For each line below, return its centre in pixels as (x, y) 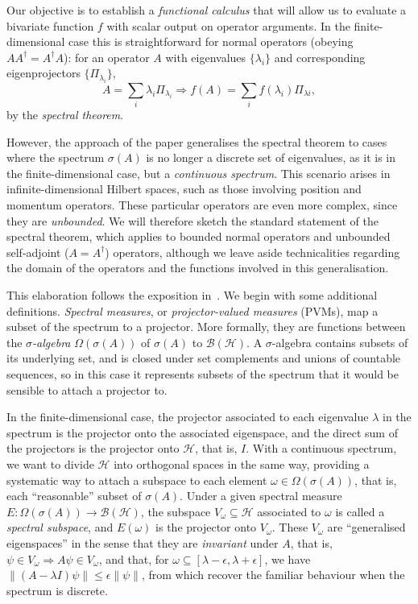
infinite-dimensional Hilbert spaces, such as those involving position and (184, 189)
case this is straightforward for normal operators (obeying (211, 41)
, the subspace (176, 511)
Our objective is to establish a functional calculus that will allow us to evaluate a (207, 10)
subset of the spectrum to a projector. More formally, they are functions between (206, 327)
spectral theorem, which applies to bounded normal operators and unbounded (199, 236)
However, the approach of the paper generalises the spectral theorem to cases (197, 141)
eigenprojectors (43, 73)
